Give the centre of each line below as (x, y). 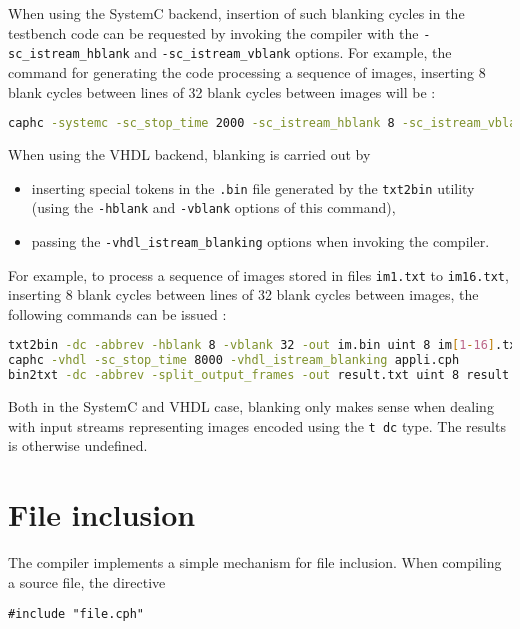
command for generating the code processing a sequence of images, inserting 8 (247, 71)
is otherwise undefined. (78, 445)
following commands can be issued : (117, 313)
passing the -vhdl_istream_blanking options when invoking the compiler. (260, 240)
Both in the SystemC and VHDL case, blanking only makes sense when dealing (251, 406)
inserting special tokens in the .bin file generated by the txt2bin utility (253, 187)
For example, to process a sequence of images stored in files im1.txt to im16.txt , (258, 274)
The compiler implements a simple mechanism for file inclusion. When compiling (255, 561)
